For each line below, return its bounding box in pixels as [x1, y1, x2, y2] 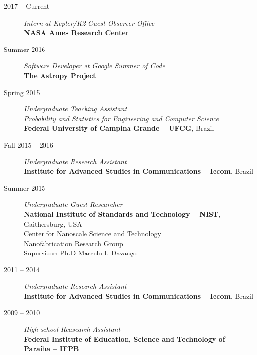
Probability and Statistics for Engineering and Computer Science [24, 113, 219, 123]
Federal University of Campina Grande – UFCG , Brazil [24, 123, 214, 133]
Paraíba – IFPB [24, 343, 79, 354]
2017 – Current [4, 1, 50, 11]
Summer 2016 [4, 44, 45, 54]
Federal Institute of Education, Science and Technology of [24, 333, 225, 344]
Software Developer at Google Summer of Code [24, 60, 165, 71]
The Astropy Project [24, 70, 96, 80]
